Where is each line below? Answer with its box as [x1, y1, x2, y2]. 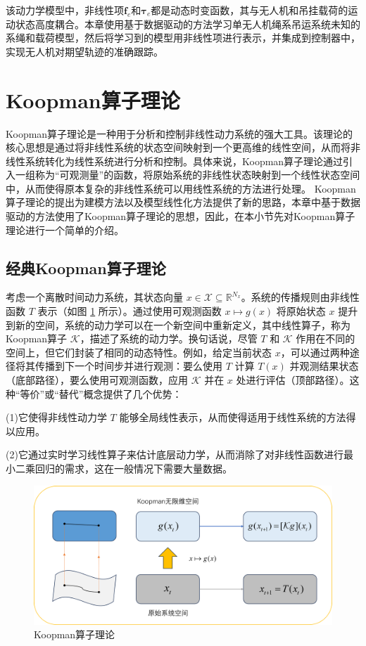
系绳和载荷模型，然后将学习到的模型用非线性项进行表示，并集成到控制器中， [6, 30, 360, 45]
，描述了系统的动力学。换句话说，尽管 [80, 331, 258, 346]
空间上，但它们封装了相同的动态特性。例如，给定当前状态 [6, 344, 272, 359]
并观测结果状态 [289, 358, 359, 373]
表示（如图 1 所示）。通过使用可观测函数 [37, 304, 222, 318]
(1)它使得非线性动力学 [6, 410, 107, 425]
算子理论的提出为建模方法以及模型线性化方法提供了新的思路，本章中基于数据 [6, 195, 360, 209]
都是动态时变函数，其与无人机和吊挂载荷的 [151, 3, 348, 17]
